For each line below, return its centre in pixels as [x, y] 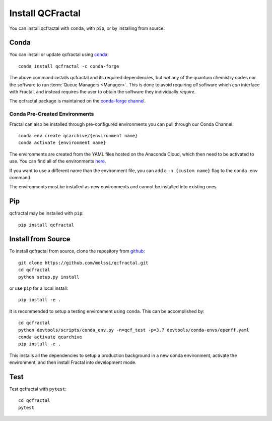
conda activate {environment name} [62, 143]
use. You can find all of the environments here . [58, 161]
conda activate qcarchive [50, 337]
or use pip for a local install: [39, 288]
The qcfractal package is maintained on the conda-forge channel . [78, 101]
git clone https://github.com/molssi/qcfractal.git [83, 263]
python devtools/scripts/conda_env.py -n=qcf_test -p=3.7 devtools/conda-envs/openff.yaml [134, 330]
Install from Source [40, 239]
